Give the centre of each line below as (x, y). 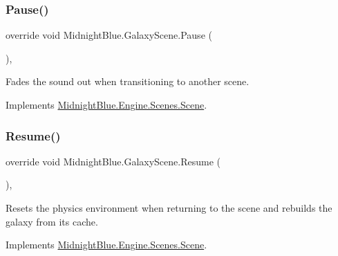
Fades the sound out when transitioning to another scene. (128, 81)
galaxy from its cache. (52, 221)
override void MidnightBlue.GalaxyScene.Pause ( (109, 35)
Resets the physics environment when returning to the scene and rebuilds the (169, 208)
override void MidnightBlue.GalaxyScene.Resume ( (113, 161)
